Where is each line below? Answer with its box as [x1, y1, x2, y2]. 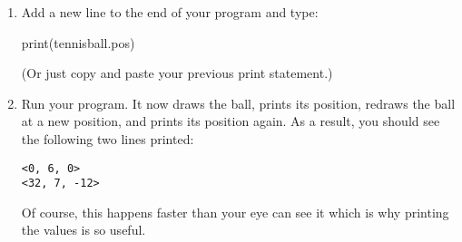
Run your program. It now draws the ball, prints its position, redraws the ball [21, 93, 456, 112]
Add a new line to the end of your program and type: [21, 3, 319, 21]
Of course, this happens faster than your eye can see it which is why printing [21, 202, 449, 221]
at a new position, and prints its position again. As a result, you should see [21, 111, 440, 131]
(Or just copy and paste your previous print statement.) [21, 63, 333, 82]
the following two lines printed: [21, 129, 194, 148]
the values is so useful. [21, 220, 146, 239]
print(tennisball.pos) [21, 33, 135, 52]
